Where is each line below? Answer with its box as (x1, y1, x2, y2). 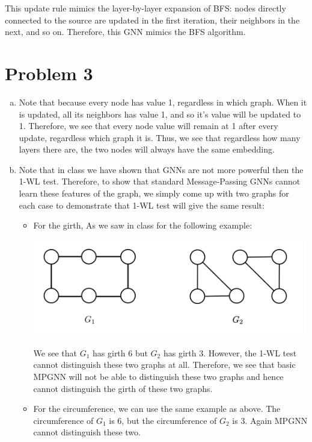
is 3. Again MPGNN (232, 414, 308, 426)
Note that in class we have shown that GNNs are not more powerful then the (19, 163, 304, 175)
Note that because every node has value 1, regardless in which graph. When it (19, 95, 307, 108)
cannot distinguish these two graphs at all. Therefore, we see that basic (33, 358, 296, 371)
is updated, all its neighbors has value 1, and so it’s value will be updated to (19, 107, 301, 120)
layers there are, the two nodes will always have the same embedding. (19, 143, 275, 156)
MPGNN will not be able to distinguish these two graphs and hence (33, 370, 284, 383)
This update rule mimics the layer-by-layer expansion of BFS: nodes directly (5, 2, 286, 14)
